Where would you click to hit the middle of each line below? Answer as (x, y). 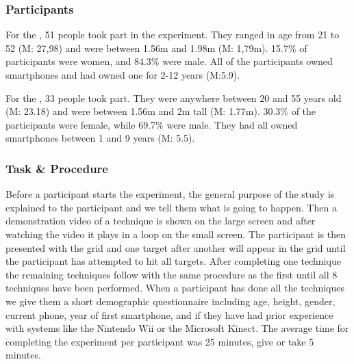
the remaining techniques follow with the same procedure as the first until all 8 (172, 274)
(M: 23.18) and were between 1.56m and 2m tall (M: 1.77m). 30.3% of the (161, 111)
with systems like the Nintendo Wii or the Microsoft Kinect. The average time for (177, 328)
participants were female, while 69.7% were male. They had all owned (152, 124)
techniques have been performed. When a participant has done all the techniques (175, 288)
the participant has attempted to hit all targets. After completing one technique (173, 261)
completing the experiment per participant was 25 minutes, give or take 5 (160, 341)
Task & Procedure (57, 168)
